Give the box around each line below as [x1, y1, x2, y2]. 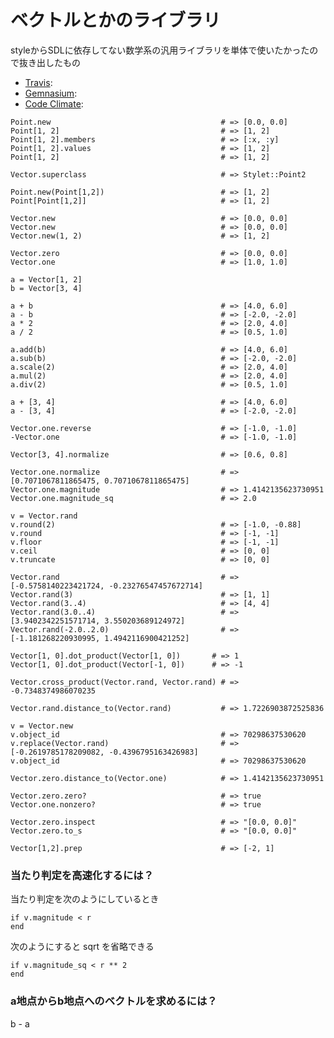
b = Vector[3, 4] [10, 283, 83, 293]
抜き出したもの [18, 56, 81, 68]
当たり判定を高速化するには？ [10, 868, 155, 882]
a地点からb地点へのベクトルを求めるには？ [10, 994, 218, 1008]
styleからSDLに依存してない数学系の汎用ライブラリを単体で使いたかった [10, 44, 310, 56]
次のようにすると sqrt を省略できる [10, 941, 155, 953]
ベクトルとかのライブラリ [10, 9, 222, 32]
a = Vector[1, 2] [10, 274, 83, 285]
